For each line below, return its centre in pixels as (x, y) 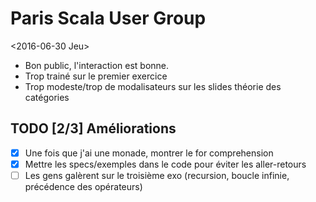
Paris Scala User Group (108, 18)
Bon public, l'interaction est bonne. (97, 65)
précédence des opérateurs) (83, 186)
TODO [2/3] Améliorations (93, 128)
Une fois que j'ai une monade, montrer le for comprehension (149, 153)
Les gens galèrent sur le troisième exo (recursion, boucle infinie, (157, 175)
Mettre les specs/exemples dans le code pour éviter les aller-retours (165, 164)
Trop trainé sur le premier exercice (96, 76)
